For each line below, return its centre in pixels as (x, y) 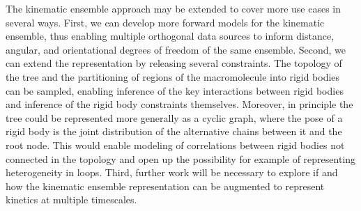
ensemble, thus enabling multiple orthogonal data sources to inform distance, (170, 36)
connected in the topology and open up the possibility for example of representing (181, 158)
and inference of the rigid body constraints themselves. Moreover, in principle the (179, 104)
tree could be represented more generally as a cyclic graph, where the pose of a (174, 117)
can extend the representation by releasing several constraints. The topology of (174, 63)
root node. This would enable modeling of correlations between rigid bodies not (175, 144)
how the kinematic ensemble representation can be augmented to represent (165, 186)
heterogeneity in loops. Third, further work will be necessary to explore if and (172, 172)
